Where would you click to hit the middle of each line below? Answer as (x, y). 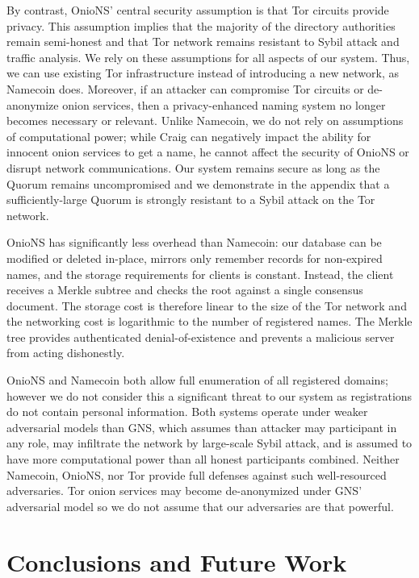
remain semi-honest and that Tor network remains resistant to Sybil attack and (203, 42)
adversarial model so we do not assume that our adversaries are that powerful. (200, 506)
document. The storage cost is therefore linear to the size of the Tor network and (207, 305)
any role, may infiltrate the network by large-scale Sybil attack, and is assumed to (209, 443)
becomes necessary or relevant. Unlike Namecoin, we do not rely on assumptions (205, 121)
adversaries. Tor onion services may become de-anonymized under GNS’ (184, 491)
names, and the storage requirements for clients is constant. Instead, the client (200, 274)
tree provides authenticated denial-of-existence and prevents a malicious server (201, 337)
